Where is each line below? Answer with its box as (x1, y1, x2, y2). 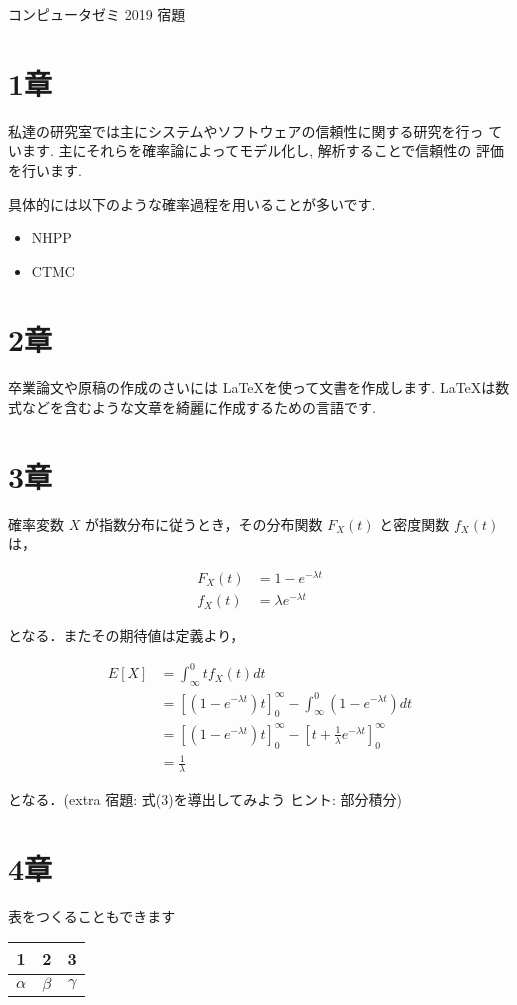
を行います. (8, 159, 82, 180)
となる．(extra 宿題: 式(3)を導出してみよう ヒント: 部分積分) (8, 789, 402, 810)
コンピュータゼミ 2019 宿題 (8, 4, 186, 24)
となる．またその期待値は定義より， (8, 625, 245, 646)
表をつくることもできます (8, 905, 176, 926)
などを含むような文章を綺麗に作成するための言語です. (21, 397, 376, 417)
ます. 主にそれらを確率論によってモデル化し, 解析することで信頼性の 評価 (21, 140, 504, 161)
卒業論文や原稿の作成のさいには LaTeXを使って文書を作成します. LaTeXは (8, 377, 496, 398)
